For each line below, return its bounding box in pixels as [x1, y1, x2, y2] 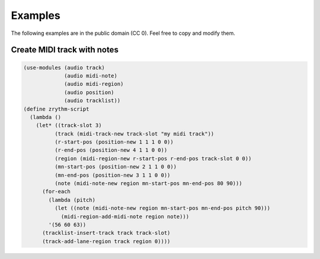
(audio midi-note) [64, 72, 118, 79]
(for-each [42, 188, 71, 195]
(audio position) [64, 89, 115, 96]
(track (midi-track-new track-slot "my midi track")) [54, 130, 215, 137]
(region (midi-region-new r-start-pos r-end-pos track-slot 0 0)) [54, 155, 252, 162]
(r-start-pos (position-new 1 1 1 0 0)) [54, 139, 174, 145]
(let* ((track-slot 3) [36, 122, 102, 129]
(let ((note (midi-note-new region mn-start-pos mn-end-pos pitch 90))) [54, 205, 271, 212]
